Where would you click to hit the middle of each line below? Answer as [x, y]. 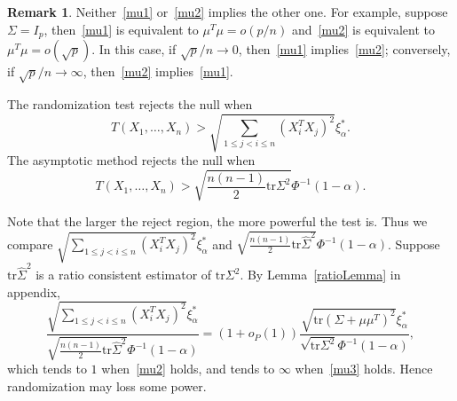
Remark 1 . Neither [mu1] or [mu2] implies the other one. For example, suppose [228, 12]
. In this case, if [134, 49]
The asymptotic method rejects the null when [131, 159]
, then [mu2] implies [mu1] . [158, 71]
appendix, [34, 291]
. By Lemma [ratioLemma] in [320, 275]
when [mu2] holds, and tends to [188, 369]
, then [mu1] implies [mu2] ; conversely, [344, 49]
